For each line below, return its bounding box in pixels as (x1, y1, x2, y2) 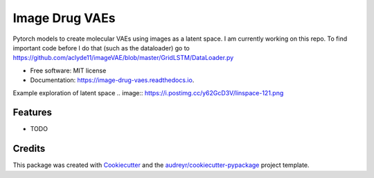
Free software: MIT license (30, 66, 107, 75)
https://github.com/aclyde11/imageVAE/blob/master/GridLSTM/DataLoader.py (12, 54, 234, 62)
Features (12, 107, 52, 119)
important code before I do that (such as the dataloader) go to (12, 43, 190, 52)
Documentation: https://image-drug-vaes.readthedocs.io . (30, 76, 195, 84)
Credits (12, 143, 46, 155)
